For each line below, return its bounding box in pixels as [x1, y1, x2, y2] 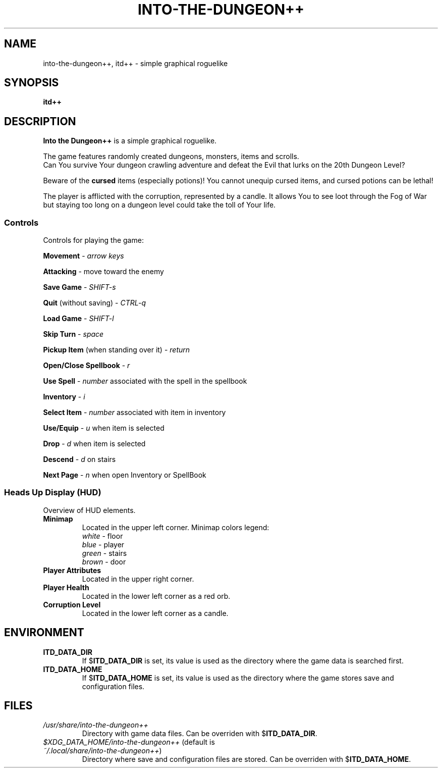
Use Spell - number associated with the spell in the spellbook [43, 377, 247, 386]
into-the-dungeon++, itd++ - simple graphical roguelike [43, 59, 228, 68]
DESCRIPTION [4, 115, 76, 128]
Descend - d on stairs [43, 455, 116, 464]
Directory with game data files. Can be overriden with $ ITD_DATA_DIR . [82, 729, 317, 738]
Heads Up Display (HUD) [4, 487, 101, 498]
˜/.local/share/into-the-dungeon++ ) [43, 746, 162, 755]
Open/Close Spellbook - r [43, 361, 130, 370]
